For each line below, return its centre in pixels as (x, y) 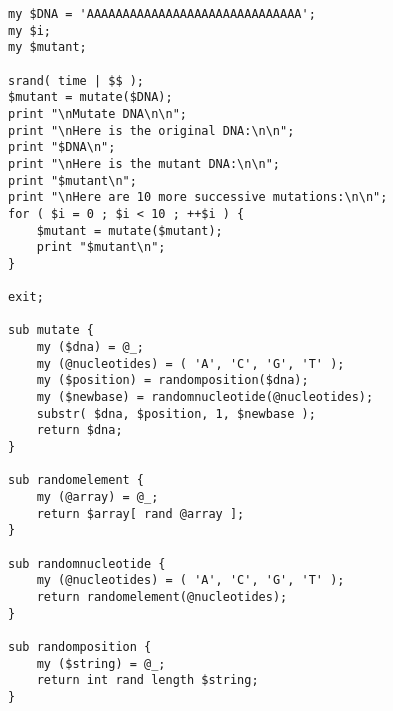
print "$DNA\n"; (62, 147)
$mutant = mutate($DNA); (90, 97)
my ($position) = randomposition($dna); (172, 380)
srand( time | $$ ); (76, 80)
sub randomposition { (80, 646)
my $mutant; (47, 47)
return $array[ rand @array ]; (140, 513)
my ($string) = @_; (101, 663)
